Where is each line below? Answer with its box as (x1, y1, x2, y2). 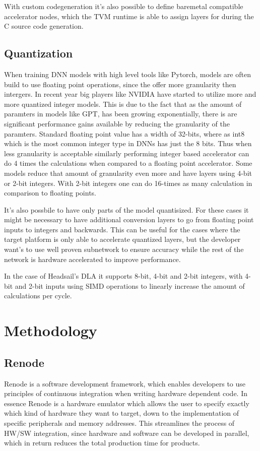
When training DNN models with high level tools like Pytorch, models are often (4, 69, 251, 79)
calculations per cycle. (4, 290, 72, 301)
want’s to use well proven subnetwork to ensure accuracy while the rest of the (4, 244, 244, 254)
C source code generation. (4, 21, 84, 31)
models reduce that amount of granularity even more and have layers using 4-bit (4, 167, 252, 178)
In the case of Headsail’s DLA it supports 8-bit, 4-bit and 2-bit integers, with (4, 271, 243, 281)
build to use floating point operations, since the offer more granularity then (4, 79, 236, 89)
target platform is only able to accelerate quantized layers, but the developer (4, 234, 241, 244)
